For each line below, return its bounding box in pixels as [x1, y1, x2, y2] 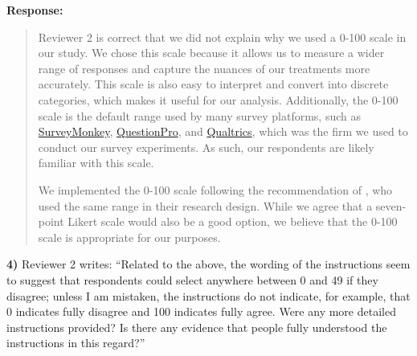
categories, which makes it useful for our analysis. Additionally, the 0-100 [38, 91, 399, 108]
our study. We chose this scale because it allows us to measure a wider [38, 44, 385, 61]
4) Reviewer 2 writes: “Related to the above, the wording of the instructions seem [6, 256, 411, 272]
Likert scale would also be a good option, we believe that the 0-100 [67, 213, 398, 230]
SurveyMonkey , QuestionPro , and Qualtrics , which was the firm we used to [38, 123, 408, 140]
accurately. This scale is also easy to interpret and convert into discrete [38, 76, 389, 92]
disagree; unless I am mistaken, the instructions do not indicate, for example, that [6, 287, 411, 304]
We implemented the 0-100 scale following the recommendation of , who [38, 181, 393, 198]
